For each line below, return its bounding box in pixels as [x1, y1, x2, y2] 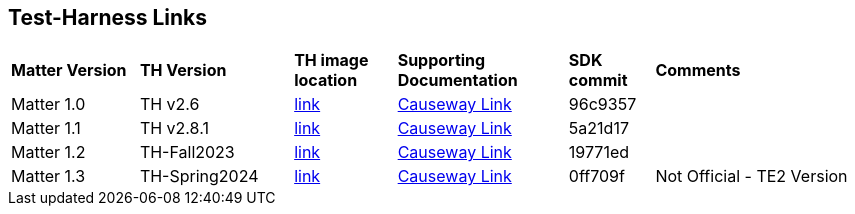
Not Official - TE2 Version [655, 166, 848, 187]
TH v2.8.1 [139, 118, 209, 139]
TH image [294, 50, 369, 71]
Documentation [397, 70, 518, 91]
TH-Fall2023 [139, 142, 235, 163]
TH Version [139, 60, 227, 81]
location [294, 70, 358, 91]
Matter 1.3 [11, 166, 86, 187]
